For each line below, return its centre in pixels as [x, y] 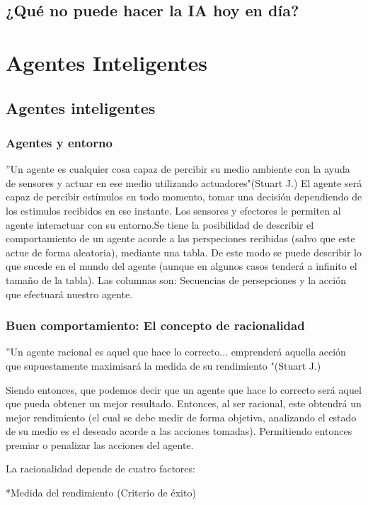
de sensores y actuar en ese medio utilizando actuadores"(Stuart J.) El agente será [184, 182]
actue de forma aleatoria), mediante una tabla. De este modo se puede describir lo [184, 252]
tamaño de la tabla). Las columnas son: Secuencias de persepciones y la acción [176, 279]
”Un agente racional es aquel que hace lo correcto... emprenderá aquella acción [176, 352]
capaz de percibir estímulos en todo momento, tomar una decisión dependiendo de [184, 197]
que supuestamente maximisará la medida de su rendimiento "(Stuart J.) [163, 365]
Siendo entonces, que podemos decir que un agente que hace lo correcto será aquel [184, 389]
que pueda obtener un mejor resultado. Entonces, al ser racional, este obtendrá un [184, 403]
